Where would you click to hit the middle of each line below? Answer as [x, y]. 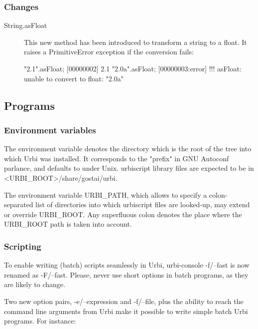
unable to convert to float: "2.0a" [74, 78]
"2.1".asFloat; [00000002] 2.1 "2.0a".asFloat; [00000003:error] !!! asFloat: [133, 68]
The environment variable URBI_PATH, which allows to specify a [106, 194]
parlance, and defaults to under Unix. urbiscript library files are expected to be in [129, 168]
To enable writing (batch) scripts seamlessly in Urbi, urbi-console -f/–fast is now [127, 265]
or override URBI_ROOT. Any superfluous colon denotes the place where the [123, 214]
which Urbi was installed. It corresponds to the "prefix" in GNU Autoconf [117, 158]
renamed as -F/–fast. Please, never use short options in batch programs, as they [126, 274]
